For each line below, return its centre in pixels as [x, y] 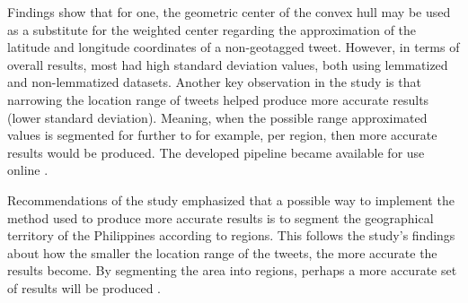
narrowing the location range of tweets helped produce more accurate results [218, 99]
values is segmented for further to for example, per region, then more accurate [222, 135]
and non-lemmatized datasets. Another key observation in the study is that [214, 82]
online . [28, 170]
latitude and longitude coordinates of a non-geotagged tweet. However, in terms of [234, 47]
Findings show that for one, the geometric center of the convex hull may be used [229, 12]
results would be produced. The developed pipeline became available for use [216, 152]
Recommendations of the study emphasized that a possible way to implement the [231, 199]
